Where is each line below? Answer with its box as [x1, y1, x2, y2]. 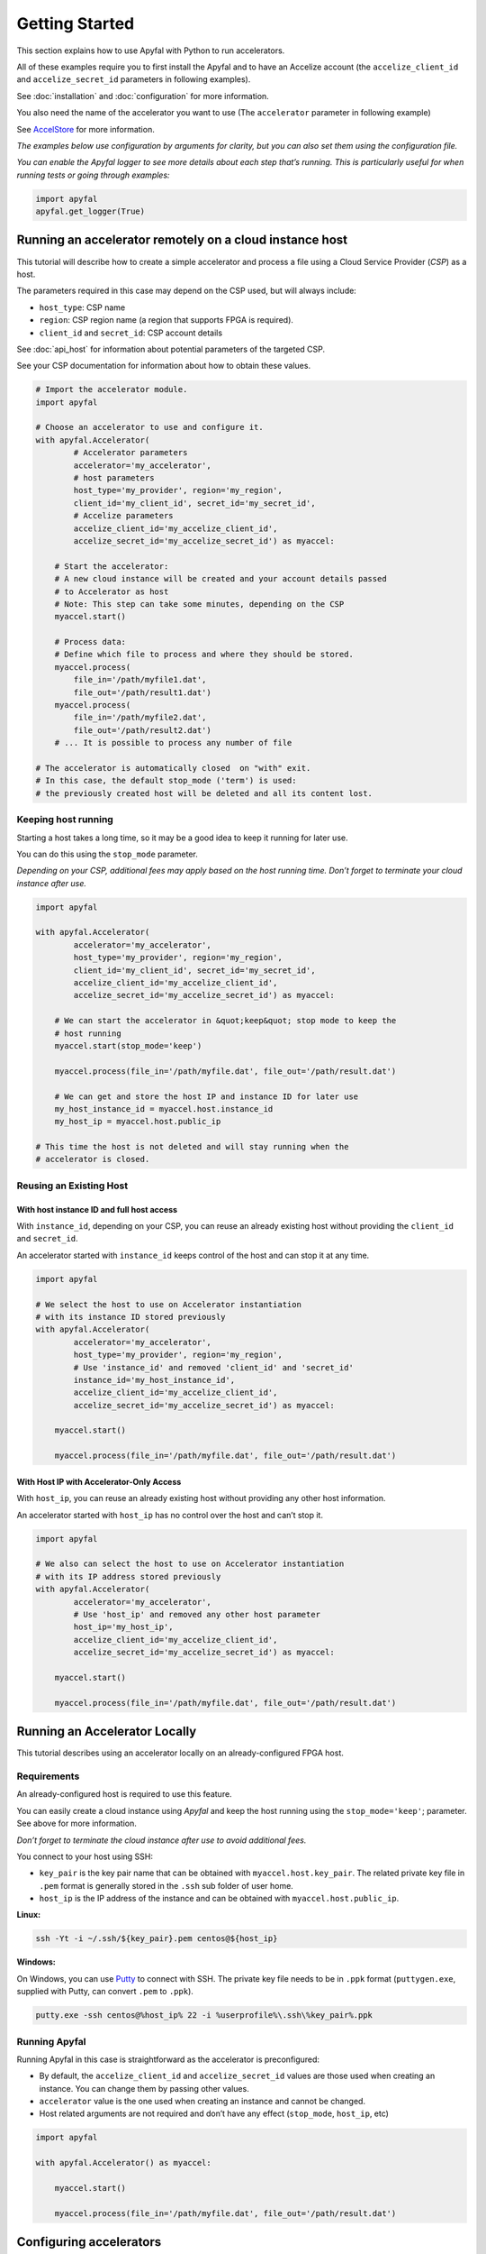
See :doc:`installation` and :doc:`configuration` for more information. [16, 90, 269, 101]
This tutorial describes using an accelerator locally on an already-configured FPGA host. [16, 1747, 344, 1758]
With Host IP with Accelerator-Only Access [16, 1476, 182, 1487]
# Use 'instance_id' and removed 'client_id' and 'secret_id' [73, 1362, 355, 1372]
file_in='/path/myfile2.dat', [73, 712, 207, 723]
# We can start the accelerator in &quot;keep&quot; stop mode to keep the [54, 1015, 397, 1026]
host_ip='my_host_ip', [73, 1622, 175, 1632]
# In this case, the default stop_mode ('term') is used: [35, 775, 297, 786]
